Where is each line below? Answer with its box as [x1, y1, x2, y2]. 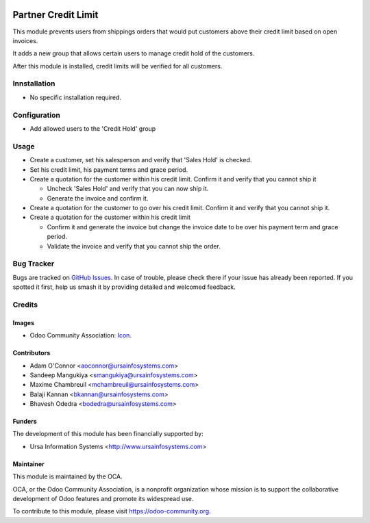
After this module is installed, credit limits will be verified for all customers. [12, 62, 223, 70]
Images [12, 318, 34, 327]
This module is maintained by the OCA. [12, 472, 123, 481]
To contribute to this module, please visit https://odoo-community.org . [12, 507, 212, 515]
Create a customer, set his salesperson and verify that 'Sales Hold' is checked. [29, 156, 252, 164]
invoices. [12, 36, 38, 44]
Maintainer [12, 459, 45, 468]
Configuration [12, 110, 61, 120]
